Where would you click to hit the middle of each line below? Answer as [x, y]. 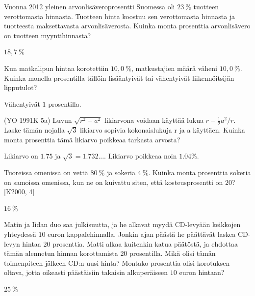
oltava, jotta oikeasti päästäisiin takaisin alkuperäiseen [86, 272]
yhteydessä [20, 234]
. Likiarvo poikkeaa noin [140, 156]
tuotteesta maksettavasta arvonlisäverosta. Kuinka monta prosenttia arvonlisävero [127, 26]
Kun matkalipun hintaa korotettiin [56, 68]
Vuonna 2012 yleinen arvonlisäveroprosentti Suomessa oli [89, 6]
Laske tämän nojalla [34, 130]
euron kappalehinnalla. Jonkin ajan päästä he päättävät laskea [142, 234]
